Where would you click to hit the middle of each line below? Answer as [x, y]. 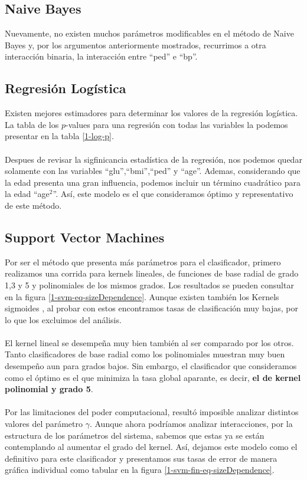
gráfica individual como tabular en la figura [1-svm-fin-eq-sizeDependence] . [140, 470]
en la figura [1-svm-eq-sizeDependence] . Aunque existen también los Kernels [142, 296]
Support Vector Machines [85, 237]
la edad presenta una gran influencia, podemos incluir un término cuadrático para [153, 182]
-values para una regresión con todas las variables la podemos [177, 124]
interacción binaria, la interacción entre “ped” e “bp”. [101, 56]
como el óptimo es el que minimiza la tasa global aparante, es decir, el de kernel [153, 377]
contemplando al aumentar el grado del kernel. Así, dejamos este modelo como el [151, 447]
